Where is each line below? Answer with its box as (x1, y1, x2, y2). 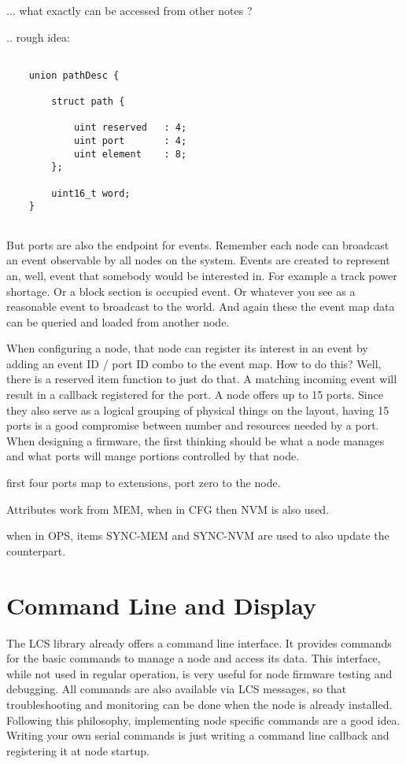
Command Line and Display (6, 589, 316, 621)
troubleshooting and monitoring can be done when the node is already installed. (6, 696, 393, 712)
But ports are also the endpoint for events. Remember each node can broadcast (6, 236, 389, 253)
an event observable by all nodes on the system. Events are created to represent (6, 252, 390, 268)
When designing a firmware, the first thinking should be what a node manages (6, 432, 385, 448)
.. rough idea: (6, 28, 70, 45)
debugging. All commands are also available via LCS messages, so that (6, 681, 347, 697)
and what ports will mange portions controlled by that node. (6, 448, 300, 464)
